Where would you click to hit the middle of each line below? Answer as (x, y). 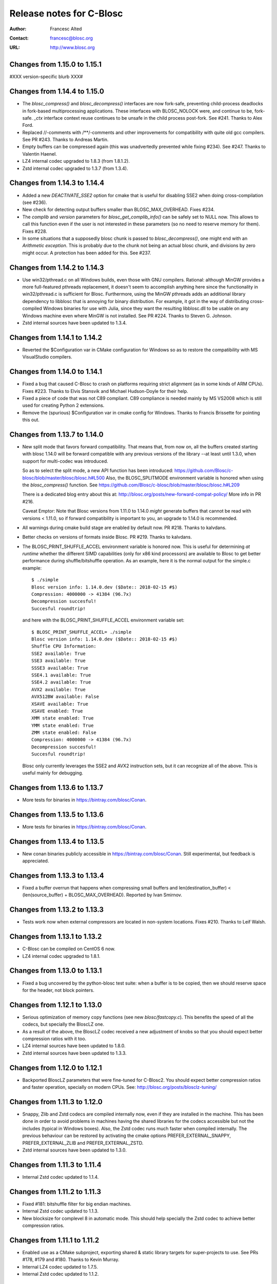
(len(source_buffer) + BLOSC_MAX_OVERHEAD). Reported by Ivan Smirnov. (102, 895)
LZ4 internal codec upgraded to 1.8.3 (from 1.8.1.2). (76, 161)
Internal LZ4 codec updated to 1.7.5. (60, 1267)
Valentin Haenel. (40, 154)
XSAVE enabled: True (57, 711)
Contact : (19, 38)
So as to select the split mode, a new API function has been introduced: (98, 470)
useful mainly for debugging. (53, 773)
